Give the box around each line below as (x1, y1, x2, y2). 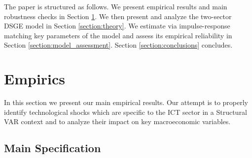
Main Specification (4, 140, 101, 156)
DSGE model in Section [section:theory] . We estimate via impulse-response (4, 21, 230, 31)
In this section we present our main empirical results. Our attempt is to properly (4, 97, 248, 107)
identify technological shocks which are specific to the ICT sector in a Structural (4, 106, 247, 117)
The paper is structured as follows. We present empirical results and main (4, 1, 227, 11)
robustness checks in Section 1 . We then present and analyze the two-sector (4, 11, 232, 21)
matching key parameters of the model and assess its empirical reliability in (4, 30, 232, 40)
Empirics (4, 69, 66, 89)
